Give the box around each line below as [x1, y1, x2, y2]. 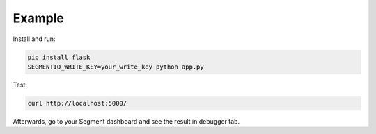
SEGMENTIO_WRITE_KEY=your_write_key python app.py [27, 62, 205, 71]
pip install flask [27, 53, 91, 61]
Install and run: [13, 35, 56, 43]
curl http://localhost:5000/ [27, 99, 127, 107]
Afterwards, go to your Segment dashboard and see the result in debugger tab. [13, 117, 240, 125]
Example [13, 10, 64, 26]
